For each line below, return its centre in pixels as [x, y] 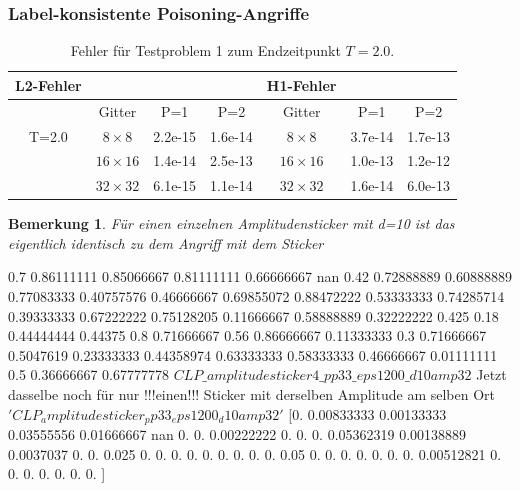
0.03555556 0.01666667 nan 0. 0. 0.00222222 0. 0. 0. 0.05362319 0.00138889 [237, 434]
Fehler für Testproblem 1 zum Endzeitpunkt [205, 50]
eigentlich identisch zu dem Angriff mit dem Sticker [166, 242]
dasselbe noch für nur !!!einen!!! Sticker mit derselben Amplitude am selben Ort [252, 394]
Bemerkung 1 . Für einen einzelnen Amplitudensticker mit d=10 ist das [231, 223]
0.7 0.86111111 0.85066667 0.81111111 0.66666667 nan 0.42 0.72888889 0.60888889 [260, 276]
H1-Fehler [301, 84]
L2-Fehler [48, 84]
